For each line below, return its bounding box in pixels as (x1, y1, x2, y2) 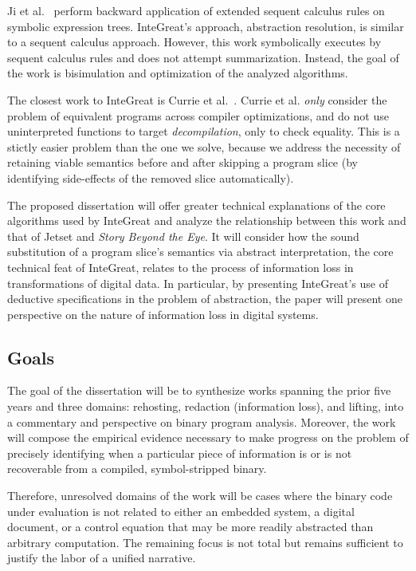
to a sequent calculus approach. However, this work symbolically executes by (7, 33, 382, 50)
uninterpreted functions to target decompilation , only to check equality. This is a (7, 123, 400, 140)
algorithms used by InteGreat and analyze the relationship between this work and (7, 212, 406, 229)
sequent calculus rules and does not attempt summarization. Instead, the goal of (7, 49, 399, 65)
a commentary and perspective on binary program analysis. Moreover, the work (7, 413, 396, 430)
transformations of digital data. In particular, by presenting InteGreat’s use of (7, 274, 388, 291)
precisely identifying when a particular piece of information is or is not (7, 444, 352, 461)
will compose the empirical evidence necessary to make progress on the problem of (7, 429, 409, 446)
